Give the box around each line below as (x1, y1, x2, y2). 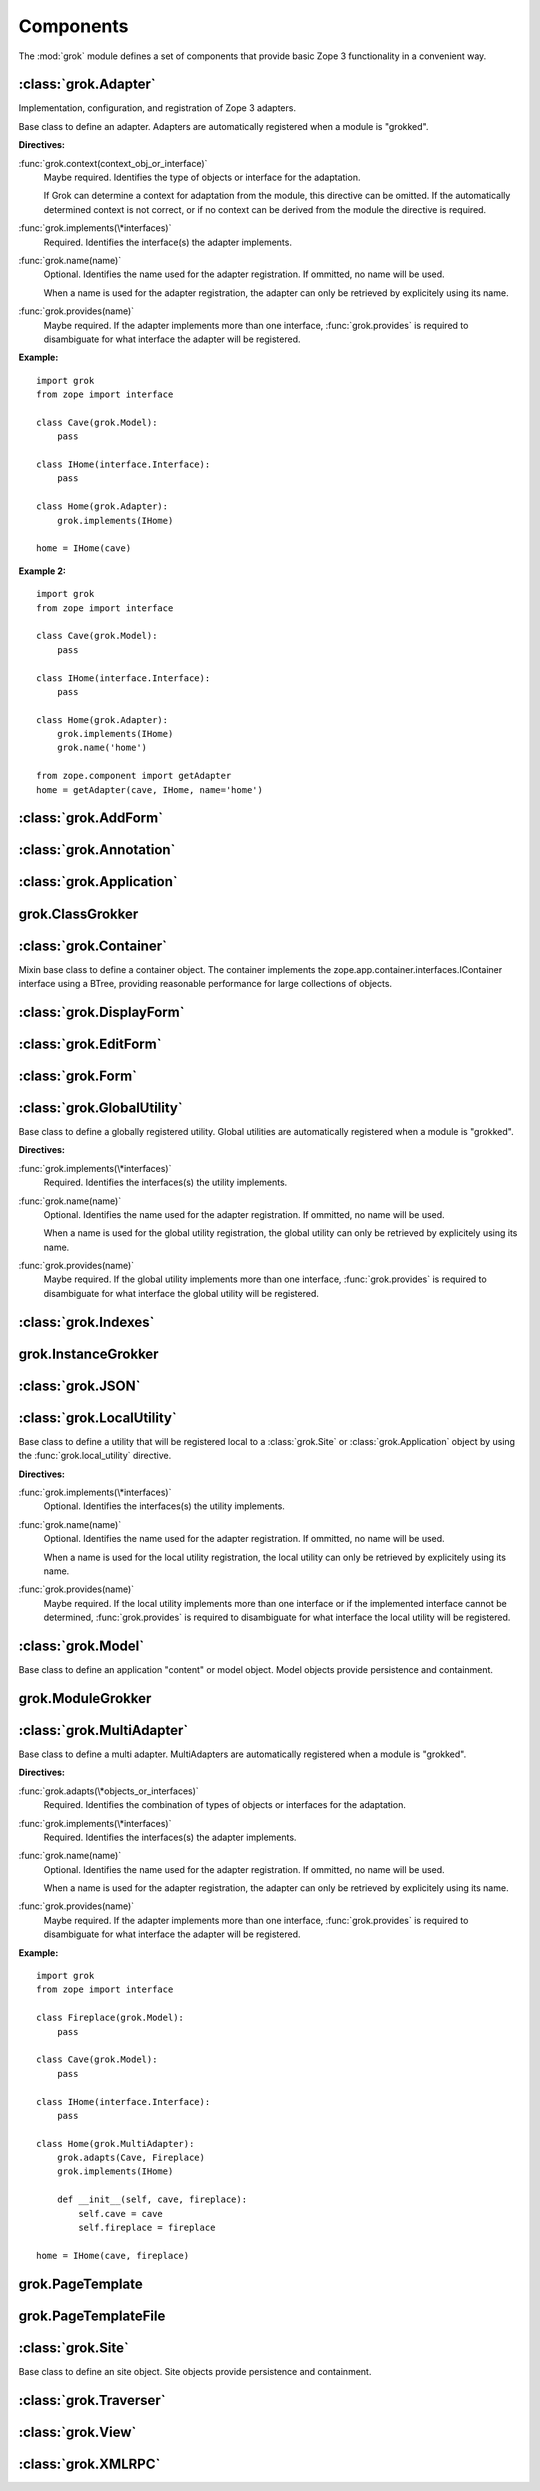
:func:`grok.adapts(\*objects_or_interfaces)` (18, 1785, 199, 1797)
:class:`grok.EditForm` (18, 1035, 162, 1052)
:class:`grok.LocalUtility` (18, 1409, 177, 1426)
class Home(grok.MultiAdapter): (36, 2138, 195, 2149)
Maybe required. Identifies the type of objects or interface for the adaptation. (43, 171, 361, 184)
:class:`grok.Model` (18, 1637, 145, 1654)
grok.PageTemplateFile (18, 2307, 166, 2324)
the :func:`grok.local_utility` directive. (18, 1450, 172, 1462)
